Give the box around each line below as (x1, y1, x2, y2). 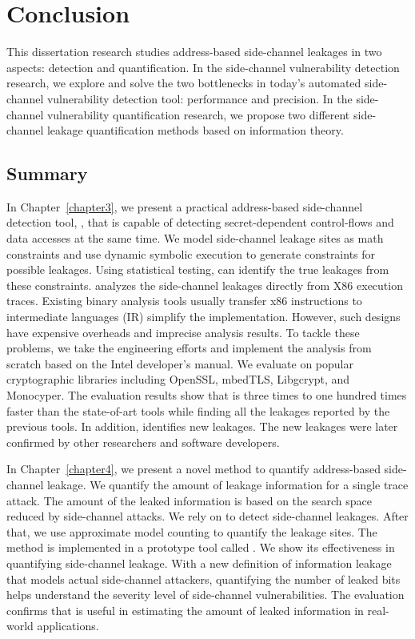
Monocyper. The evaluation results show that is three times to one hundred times (6, 387, 407, 404)
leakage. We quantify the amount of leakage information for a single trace (46, 476, 409, 492)
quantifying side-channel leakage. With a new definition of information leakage (6, 554, 392, 571)
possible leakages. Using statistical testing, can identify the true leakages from (6, 261, 389, 278)
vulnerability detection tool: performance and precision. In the (46, 90, 353, 106)
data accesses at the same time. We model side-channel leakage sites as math (6, 230, 384, 247)
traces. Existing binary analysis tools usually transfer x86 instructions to (6, 292, 362, 309)
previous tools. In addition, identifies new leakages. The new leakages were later (6, 418, 398, 435)
